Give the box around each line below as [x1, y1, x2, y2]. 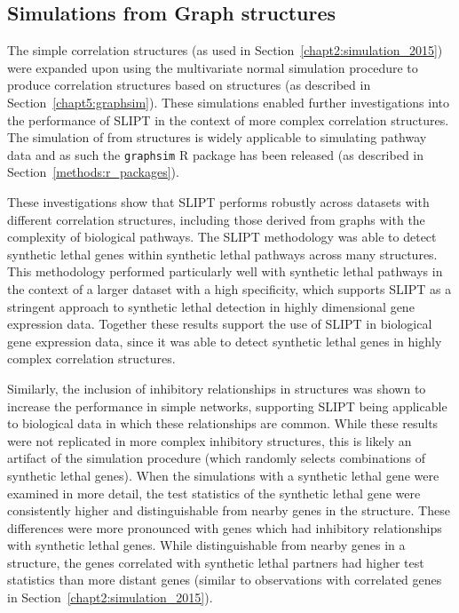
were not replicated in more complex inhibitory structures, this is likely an [7, 431, 412, 450]
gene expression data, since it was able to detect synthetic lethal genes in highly [7, 331, 442, 350]
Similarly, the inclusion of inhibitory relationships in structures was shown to [7, 378, 426, 397]
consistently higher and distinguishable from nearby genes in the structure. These [7, 501, 450, 520]
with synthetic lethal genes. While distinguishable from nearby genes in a [7, 536, 406, 554]
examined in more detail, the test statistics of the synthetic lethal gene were [7, 483, 421, 502]
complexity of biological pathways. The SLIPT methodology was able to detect [7, 227, 437, 246]
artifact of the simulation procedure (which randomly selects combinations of [7, 449, 426, 467]
